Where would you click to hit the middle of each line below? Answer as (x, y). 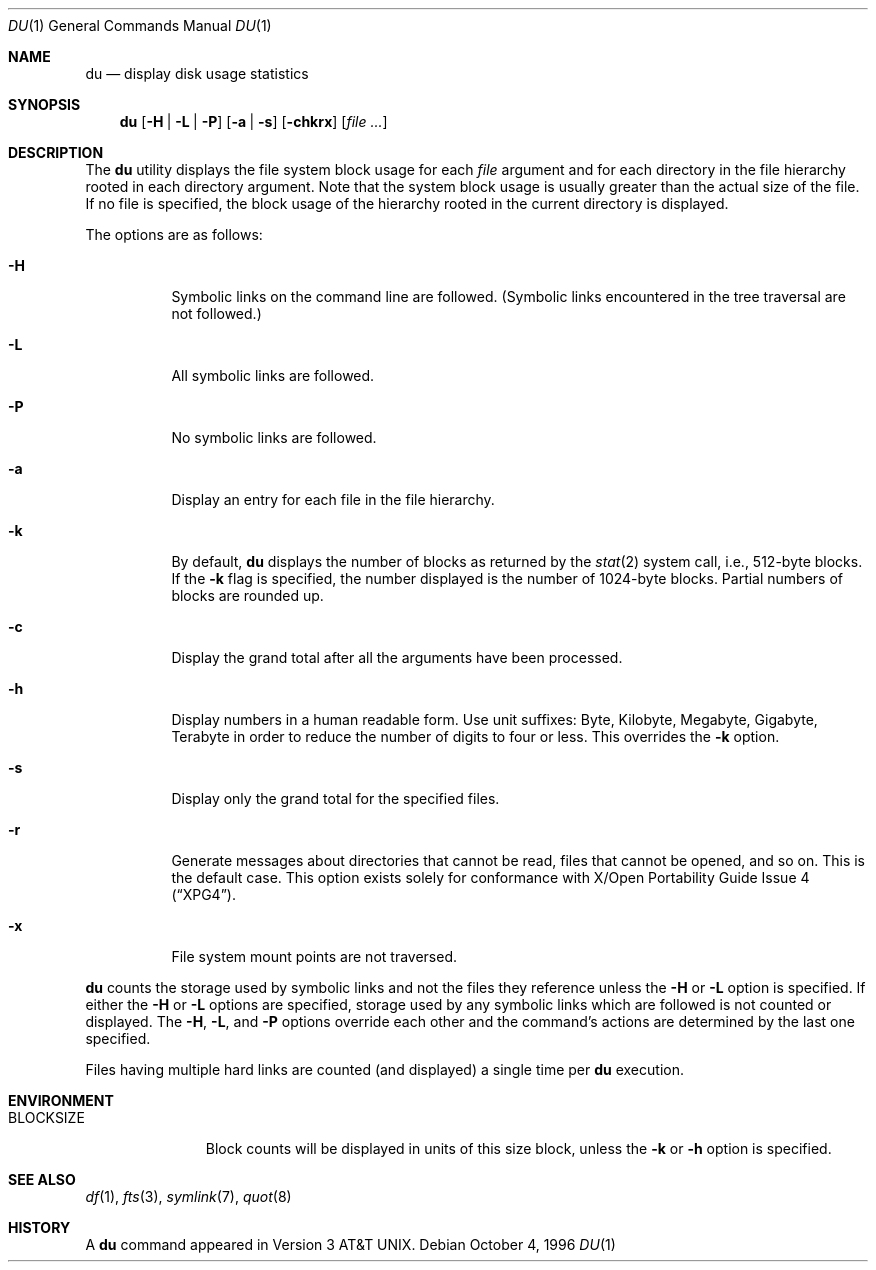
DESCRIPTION (56, 152)
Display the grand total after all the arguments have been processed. (397, 657)
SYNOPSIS (44, 104)
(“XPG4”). (203, 894)
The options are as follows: (174, 234)
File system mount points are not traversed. (314, 956)
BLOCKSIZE (46, 1117)
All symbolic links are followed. (273, 375)
